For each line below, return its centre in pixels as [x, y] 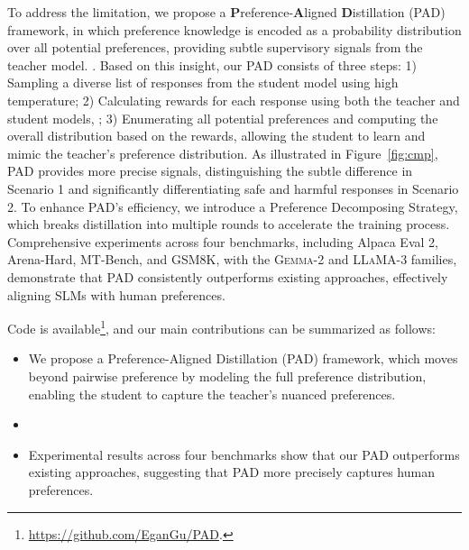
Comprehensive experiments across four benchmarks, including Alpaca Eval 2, [223, 241]
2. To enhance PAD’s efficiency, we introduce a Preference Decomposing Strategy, [233, 206]
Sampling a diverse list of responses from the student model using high [203, 82]
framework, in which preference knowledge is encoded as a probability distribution [234, 29]
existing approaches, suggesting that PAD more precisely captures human [231, 472]
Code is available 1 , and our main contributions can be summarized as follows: [221, 327]
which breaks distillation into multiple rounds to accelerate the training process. [229, 224]
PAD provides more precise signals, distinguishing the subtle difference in [210, 171]
